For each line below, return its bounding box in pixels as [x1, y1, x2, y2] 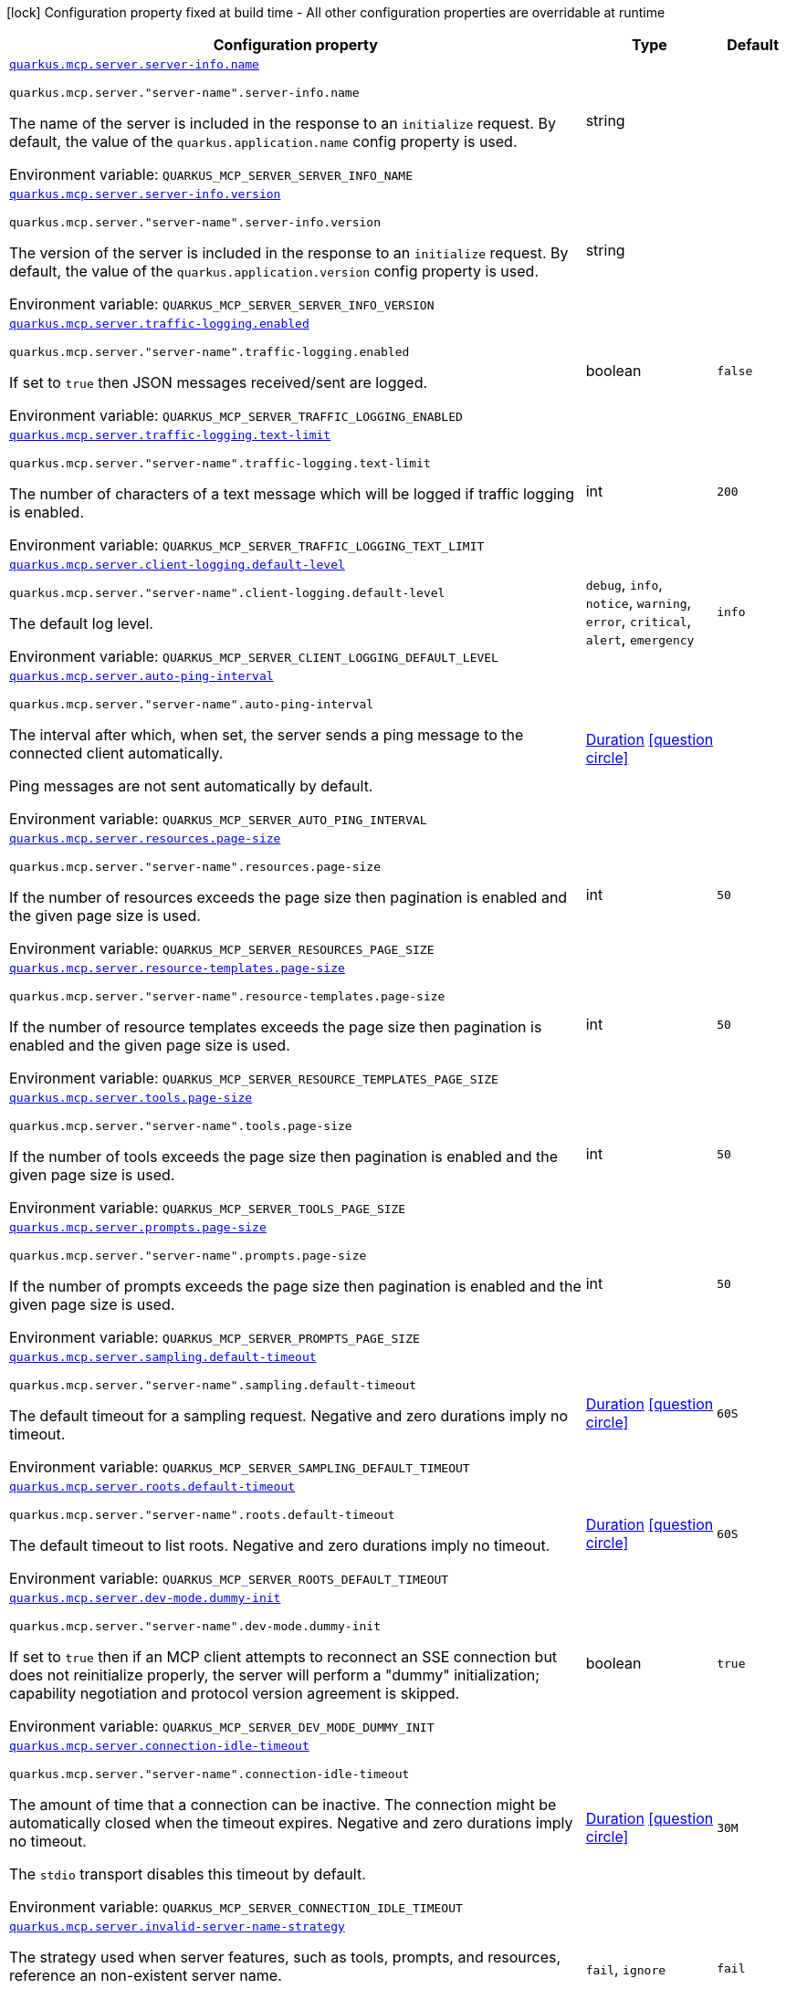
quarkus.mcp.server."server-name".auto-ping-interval [9, 697, 374, 711]
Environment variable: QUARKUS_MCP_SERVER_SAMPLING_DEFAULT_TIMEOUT [9, 1458, 470, 1476]
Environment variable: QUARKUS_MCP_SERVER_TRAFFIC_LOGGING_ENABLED [9, 406, 463, 424]
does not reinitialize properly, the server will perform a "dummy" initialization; [9, 1666, 540, 1684]
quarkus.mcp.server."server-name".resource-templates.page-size [9, 989, 445, 1003]
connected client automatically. [9, 744, 224, 762]
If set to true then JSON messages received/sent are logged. [9, 373, 428, 392]
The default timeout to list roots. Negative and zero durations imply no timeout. [9, 1536, 550, 1555]
